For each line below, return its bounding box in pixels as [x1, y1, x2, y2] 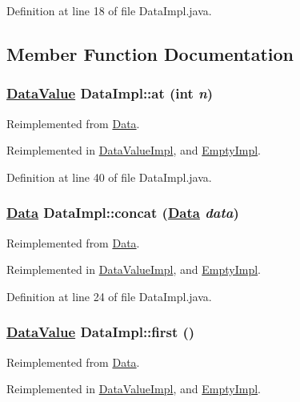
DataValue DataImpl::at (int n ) [6, 83, 214, 103]
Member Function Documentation [6, 41, 294, 66]
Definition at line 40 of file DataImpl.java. [6, 168, 212, 185]
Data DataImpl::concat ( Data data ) [6, 203, 239, 223]
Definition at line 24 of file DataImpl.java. [6, 287, 212, 304]
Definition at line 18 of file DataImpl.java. [6, 2, 212, 18]
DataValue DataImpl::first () [6, 322, 195, 342]
